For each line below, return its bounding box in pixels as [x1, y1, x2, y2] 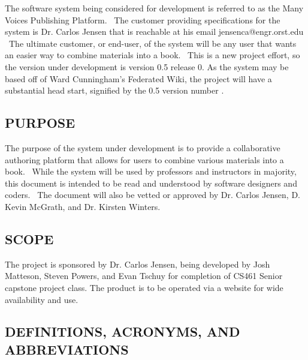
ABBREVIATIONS [5, 340, 129, 358]
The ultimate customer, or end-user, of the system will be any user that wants [8, 37, 297, 49]
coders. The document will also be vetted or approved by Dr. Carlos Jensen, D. [5, 188, 301, 201]
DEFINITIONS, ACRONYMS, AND [5, 322, 240, 341]
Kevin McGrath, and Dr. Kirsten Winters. [5, 200, 161, 212]
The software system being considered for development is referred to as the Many [5, 2, 304, 14]
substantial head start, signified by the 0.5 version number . [5, 84, 224, 97]
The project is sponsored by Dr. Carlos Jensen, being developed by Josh [5, 257, 270, 270]
